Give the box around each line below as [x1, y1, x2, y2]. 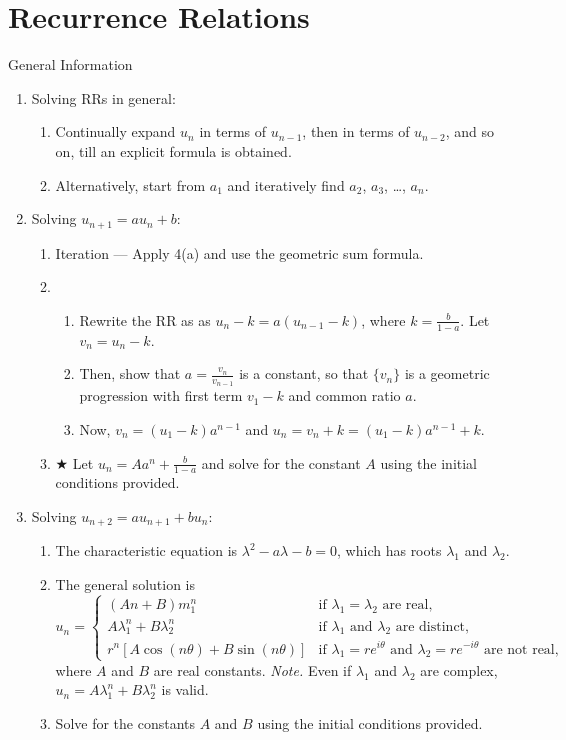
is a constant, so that [239, 363, 369, 384]
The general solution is [55, 574, 196, 595]
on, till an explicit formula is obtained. [55, 140, 292, 161]
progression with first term [79, 385, 243, 406]
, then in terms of [302, 121, 410, 142]
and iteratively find [227, 174, 345, 195]
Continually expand [55, 121, 176, 142]
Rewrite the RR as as [79, 309, 211, 330]
